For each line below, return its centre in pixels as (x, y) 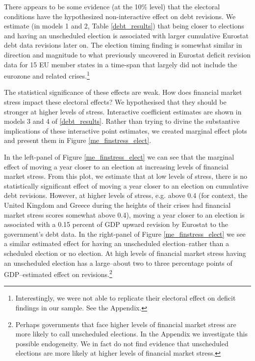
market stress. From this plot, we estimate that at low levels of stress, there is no (126, 176)
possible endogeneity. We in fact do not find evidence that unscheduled (122, 343)
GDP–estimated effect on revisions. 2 (58, 273)
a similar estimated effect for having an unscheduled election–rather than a (116, 243)
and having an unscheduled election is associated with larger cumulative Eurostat (126, 35)
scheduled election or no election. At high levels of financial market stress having (125, 253)
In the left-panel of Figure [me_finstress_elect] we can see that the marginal (119, 156)
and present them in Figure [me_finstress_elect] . (78, 140)
